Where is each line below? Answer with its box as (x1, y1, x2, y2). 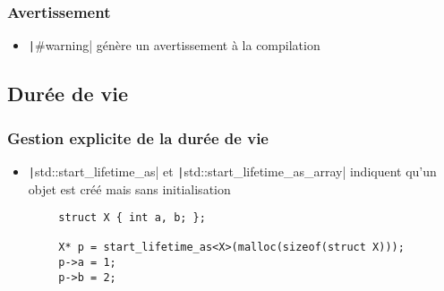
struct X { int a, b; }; (58, 211, 206, 225)
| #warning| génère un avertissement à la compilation (28, 36, 320, 55)
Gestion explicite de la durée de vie (7, 126, 269, 149)
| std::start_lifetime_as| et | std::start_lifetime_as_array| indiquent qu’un (28, 161, 437, 180)
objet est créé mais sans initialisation (28, 179, 231, 198)
